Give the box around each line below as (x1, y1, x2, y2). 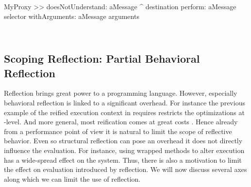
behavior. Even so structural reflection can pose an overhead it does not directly (4, 136, 243, 146)
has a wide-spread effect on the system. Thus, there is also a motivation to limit (4, 154, 242, 165)
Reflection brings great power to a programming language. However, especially (4, 88, 237, 98)
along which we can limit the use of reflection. (4, 173, 141, 184)
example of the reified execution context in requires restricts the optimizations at (4, 107, 245, 117)
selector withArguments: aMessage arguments (4, 11, 139, 21)
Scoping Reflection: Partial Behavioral (4, 51, 200, 66)
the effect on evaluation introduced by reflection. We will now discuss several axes (4, 164, 247, 174)
